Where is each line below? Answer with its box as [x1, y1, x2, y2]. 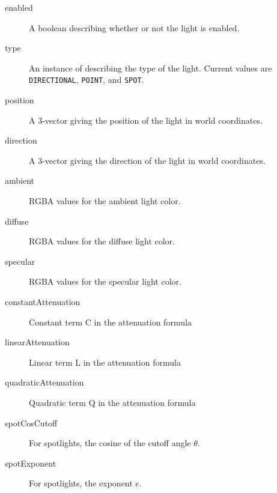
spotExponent [5, 456, 56, 469]
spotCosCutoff [5, 416, 58, 429]
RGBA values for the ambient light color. [29, 195, 181, 207]
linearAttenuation [5, 336, 70, 348]
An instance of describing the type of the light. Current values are [29, 61, 272, 74]
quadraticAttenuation [5, 376, 84, 389]
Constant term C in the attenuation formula [29, 315, 192, 328]
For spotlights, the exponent [29, 477, 133, 489]
